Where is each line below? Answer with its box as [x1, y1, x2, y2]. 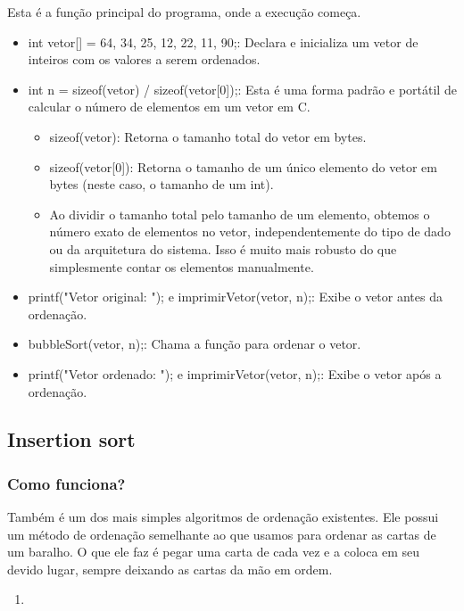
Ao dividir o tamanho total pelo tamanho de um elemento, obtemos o [49, 204, 430, 223]
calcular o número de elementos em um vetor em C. [28, 97, 311, 116]
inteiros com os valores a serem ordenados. [28, 50, 261, 69]
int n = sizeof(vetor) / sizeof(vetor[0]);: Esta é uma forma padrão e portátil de [28, 79, 457, 98]
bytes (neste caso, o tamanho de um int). [49, 175, 274, 194]
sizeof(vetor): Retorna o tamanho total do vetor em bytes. [49, 127, 367, 145]
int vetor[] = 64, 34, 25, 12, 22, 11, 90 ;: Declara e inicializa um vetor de [28, 32, 418, 51]
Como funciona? [7, 472, 126, 494]
